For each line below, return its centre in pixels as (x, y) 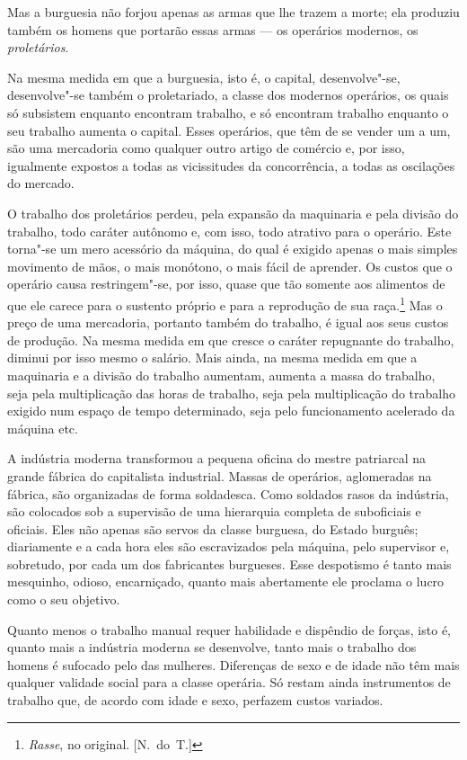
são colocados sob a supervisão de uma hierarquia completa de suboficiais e (214, 511)
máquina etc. (43, 428)
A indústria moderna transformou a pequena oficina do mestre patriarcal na (217, 458)
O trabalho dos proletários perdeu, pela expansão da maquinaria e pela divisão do (233, 213)
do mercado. (41, 183)
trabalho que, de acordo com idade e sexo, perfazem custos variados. (195, 700)
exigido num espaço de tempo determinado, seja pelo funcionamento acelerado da (231, 411)
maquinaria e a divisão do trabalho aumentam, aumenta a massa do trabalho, (221, 375)
